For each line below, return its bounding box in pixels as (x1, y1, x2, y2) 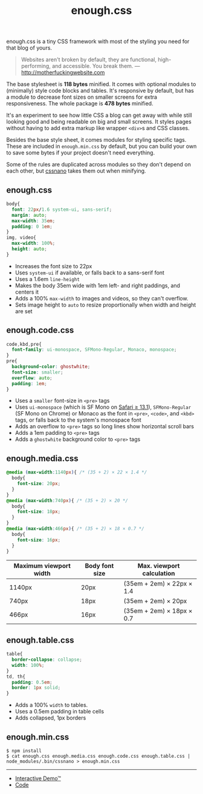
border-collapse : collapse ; (11, 657, 83, 663)
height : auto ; (11, 246, 47, 252)
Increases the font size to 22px (14, 262, 92, 270)
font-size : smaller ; (11, 369, 63, 375)
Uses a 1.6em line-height (14, 275, 80, 282)
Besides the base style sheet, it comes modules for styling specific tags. (6, 136, 187, 144)
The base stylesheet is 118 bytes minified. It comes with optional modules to (6, 81, 196, 88)
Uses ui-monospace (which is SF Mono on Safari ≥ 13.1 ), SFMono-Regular (14, 403, 192, 411)
